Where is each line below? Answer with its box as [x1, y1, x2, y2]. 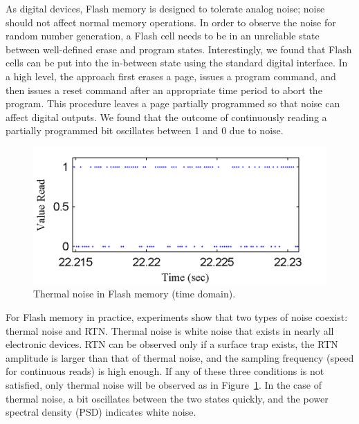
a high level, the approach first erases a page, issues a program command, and [6, 68, 336, 83]
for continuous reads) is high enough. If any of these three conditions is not [6, 364, 324, 378]
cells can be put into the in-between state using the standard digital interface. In [6, 55, 348, 70]
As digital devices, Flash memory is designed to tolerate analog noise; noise [6, 1, 325, 15]
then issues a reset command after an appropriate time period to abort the [6, 82, 322, 97]
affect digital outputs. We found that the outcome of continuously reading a [6, 109, 327, 124]
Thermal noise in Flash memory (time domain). [33, 286, 236, 301]
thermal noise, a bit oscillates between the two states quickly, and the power [6, 391, 329, 405]
